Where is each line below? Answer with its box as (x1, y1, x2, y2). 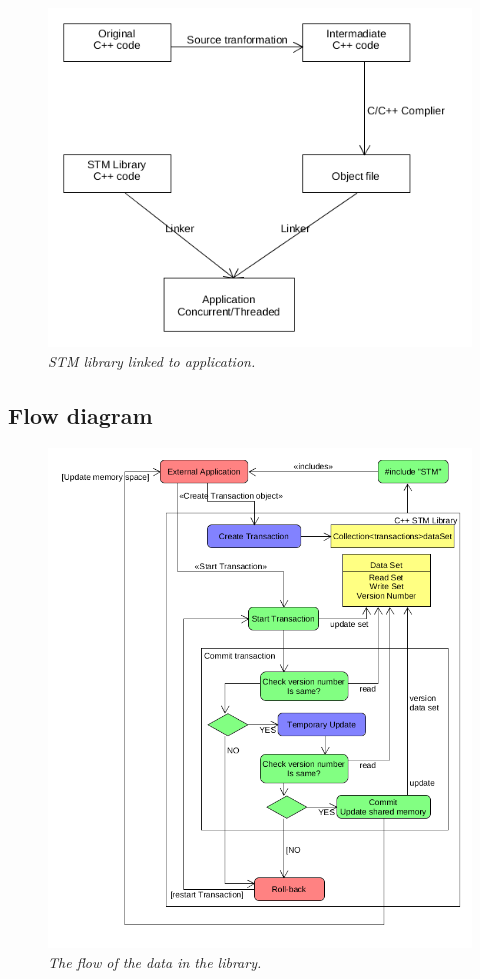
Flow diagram (8, 399, 153, 430)
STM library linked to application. (48, 350, 256, 371)
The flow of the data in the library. (48, 951, 262, 972)
